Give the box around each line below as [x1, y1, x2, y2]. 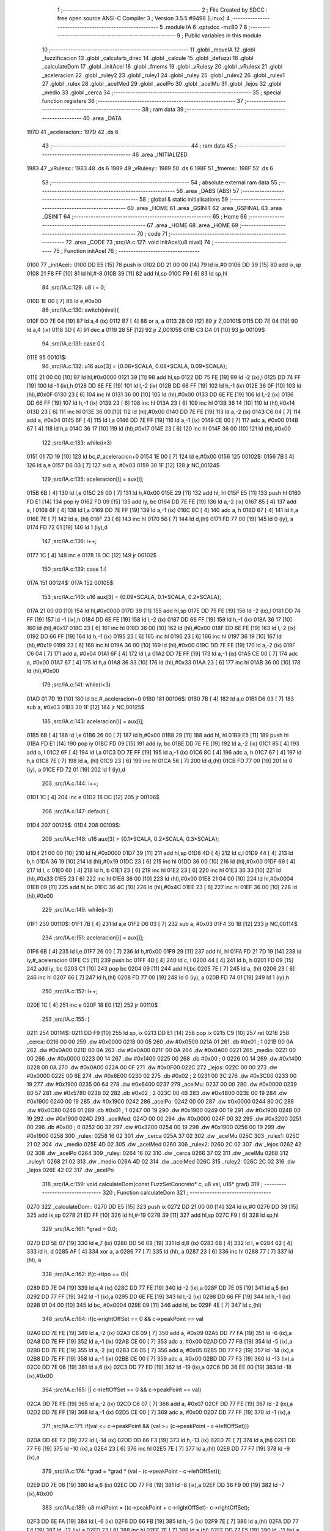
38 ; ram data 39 [141, 106, 184, 113]
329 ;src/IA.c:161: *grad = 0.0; [42, 1225, 117, 1233]
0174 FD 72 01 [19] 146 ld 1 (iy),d [26, 524, 108, 531]
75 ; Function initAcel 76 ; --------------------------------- [53, 247, 200, 254]
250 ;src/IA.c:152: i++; [42, 987, 98, 995]
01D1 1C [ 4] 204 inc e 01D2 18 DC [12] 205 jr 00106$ [26, 794, 160, 801]
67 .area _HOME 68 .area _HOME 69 [147, 221, 238, 229]
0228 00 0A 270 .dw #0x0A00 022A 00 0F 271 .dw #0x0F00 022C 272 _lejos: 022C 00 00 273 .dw [26, 1063, 277, 1071]
